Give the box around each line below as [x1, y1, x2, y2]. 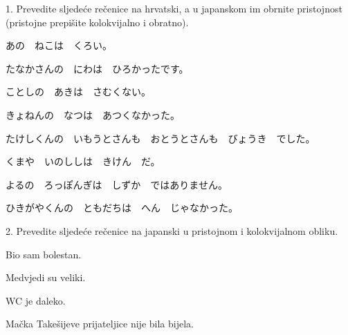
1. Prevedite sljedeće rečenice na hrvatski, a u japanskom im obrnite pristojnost [6, 1, 342, 15]
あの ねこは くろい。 [6, 38, 112, 52]
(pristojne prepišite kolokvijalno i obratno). [6, 15, 189, 29]
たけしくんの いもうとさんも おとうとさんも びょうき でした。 [6, 131, 315, 145]
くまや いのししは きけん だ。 [6, 154, 161, 169]
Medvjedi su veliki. [6, 270, 86, 285]
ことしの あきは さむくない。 [6, 84, 151, 99]
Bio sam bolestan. [6, 247, 82, 261]
